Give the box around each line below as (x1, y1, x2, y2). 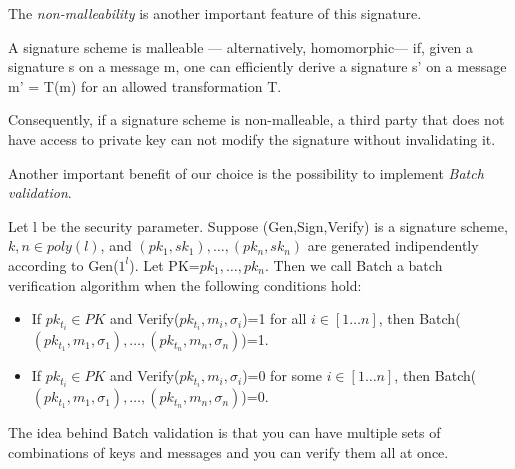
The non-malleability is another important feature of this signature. (8, 3, 422, 23)
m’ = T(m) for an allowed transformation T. (8, 75, 282, 96)
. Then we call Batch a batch (264, 254, 443, 275)
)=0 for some (242, 365, 322, 386)
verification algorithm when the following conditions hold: (8, 274, 362, 295)
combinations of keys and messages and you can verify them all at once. (8, 441, 449, 462)
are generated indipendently (307, 235, 479, 256)
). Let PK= (129, 254, 200, 275)
